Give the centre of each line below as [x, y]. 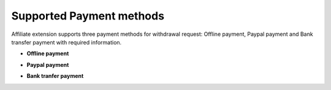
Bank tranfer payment [55, 76]
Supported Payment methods [88, 16]
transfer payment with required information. [67, 42]
